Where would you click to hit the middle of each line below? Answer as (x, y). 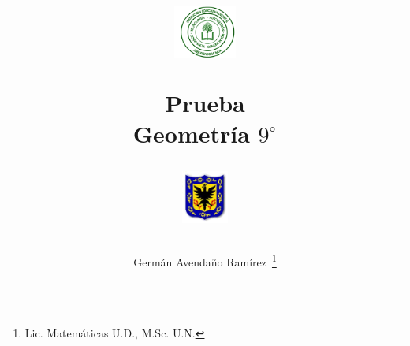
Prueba (205, 102)
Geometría (191, 133)
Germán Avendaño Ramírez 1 (205, 260)
